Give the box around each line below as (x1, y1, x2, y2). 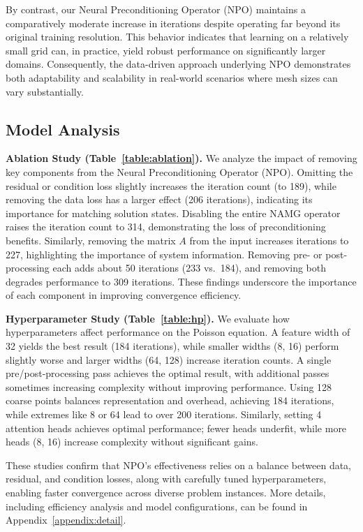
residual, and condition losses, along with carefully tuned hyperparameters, (6, 471, 327, 486)
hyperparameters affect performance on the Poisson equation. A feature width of (6, 325, 350, 339)
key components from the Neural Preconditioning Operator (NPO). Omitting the (6, 164, 353, 179)
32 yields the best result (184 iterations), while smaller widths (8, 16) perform (6, 339, 339, 353)
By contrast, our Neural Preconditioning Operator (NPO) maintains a (6, 2, 306, 16)
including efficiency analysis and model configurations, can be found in (6, 498, 308, 513)
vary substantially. (6, 84, 84, 98)
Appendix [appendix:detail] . (6, 512, 126, 527)
